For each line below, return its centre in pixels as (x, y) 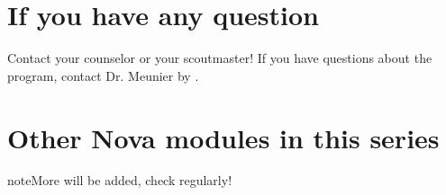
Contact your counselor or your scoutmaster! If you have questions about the (220, 58)
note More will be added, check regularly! (120, 180)
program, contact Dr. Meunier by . (103, 75)
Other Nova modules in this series (223, 137)
